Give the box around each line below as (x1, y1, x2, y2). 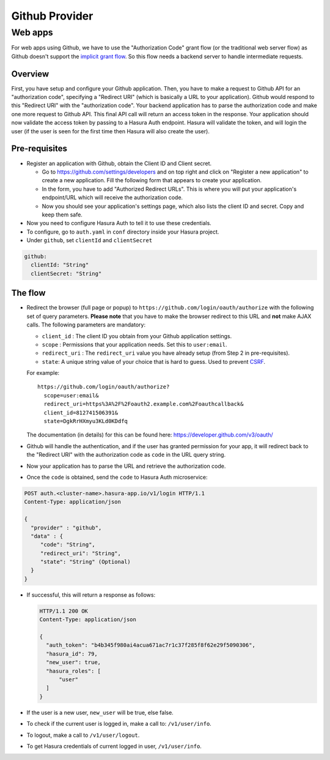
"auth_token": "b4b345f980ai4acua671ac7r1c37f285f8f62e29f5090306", (46, 642, 256, 649)
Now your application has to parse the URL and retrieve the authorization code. (26, 462, 226, 470)
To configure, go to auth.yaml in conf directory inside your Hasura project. (26, 228, 219, 235)
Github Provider (11, 9, 94, 23)
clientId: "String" (31, 262, 89, 268)
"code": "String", (40, 541, 96, 548)
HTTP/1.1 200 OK (39, 607, 89, 614)
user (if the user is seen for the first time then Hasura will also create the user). (11, 127, 210, 135)
